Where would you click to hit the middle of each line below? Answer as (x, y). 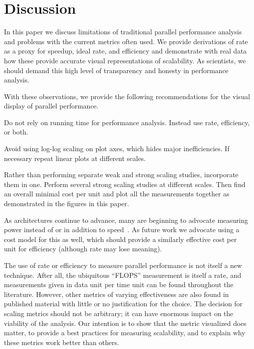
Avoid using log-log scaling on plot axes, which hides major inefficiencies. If (117, 148)
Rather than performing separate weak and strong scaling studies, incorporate (121, 174)
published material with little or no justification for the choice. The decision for (123, 304)
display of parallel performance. (51, 106)
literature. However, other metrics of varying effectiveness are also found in (116, 294)
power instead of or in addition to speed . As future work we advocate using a (122, 229)
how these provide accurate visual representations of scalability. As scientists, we (125, 60)
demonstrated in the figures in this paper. (67, 203)
